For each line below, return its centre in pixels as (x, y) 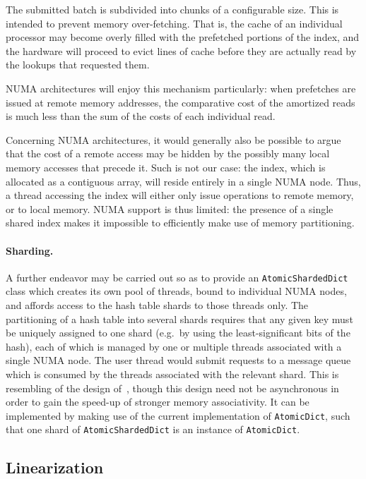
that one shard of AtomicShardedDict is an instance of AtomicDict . (153, 429)
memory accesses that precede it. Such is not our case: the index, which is (166, 167)
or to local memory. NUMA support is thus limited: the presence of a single (170, 208)
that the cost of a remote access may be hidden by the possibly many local (168, 153)
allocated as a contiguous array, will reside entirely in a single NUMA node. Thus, (183, 181)
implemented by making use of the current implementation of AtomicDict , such (178, 415)
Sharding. (30, 250)
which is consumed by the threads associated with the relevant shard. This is (172, 374)
